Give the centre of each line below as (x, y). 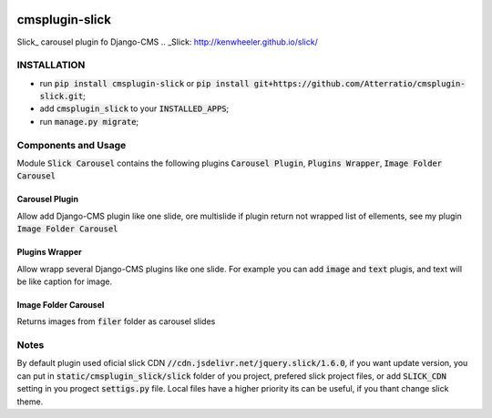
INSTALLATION (51, 66)
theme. (30, 402)
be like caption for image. (65, 281)
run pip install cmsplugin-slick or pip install (144, 83)
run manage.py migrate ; (89, 121)
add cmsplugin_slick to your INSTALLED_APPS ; (134, 108)
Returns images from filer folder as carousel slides (116, 321)
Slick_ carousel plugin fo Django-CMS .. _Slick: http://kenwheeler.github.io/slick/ (167, 42)
